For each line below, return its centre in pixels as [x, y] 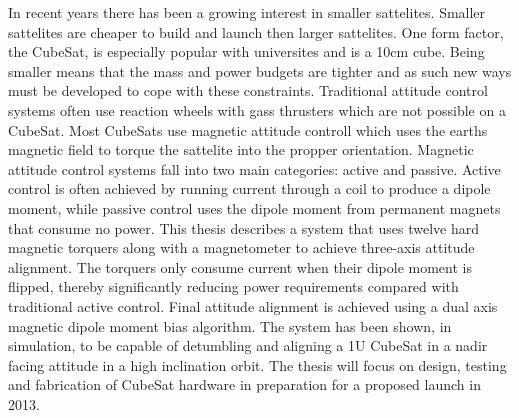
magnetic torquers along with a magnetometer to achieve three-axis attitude [241, 247]
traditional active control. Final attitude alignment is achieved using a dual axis [253, 305]
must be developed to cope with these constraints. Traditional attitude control [248, 90]
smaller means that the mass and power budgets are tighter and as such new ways [260, 70]
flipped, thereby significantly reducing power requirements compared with [233, 286]
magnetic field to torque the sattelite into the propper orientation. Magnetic [241, 149]
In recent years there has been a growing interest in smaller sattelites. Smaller [247, 12]
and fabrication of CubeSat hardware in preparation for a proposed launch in [244, 384]
